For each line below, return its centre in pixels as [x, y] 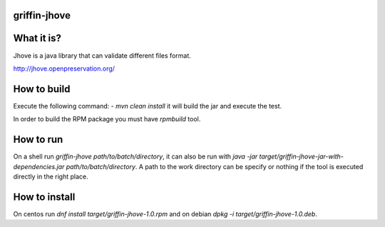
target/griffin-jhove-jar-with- [301, 156]
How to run [38, 140]
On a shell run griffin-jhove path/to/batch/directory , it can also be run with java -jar [135, 156]
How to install [44, 197]
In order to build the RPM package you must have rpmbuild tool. [107, 119]
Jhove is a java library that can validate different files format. [102, 55]
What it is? [37, 38]
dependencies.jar [39, 166]
